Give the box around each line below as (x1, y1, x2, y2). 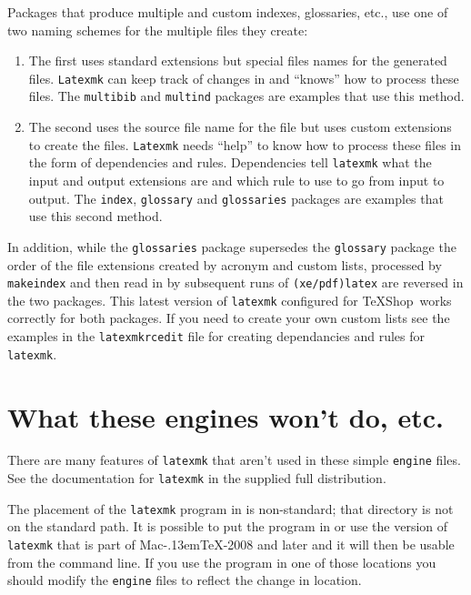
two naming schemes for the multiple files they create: (7, 20, 308, 39)
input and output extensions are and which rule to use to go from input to (28, 171, 445, 189)
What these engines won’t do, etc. (7, 398, 444, 435)
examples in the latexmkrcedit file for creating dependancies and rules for (7, 327, 426, 345)
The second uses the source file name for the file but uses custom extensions (28, 117, 452, 136)
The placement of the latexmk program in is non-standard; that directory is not (7, 499, 454, 518)
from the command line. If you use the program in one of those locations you (7, 552, 436, 571)
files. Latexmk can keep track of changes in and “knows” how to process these (28, 68, 459, 87)
